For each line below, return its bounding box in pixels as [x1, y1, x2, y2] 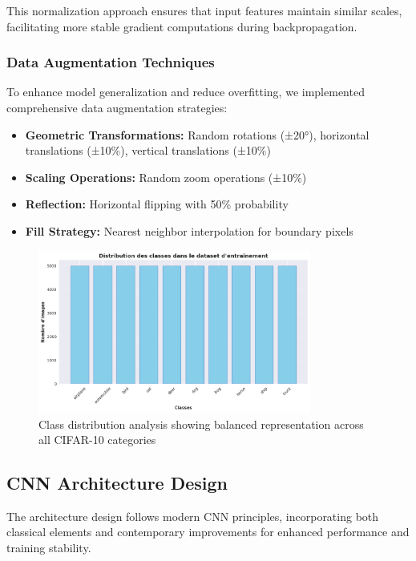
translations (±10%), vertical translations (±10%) [25, 142, 271, 159]
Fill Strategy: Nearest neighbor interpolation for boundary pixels [25, 222, 353, 239]
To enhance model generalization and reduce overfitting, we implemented [6, 83, 365, 100]
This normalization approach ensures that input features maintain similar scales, [6, 2, 402, 18]
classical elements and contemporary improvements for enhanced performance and [6, 523, 410, 540]
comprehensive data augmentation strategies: [6, 99, 228, 115]
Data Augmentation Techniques [6, 52, 215, 72]
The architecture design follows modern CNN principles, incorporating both [6, 507, 379, 524]
